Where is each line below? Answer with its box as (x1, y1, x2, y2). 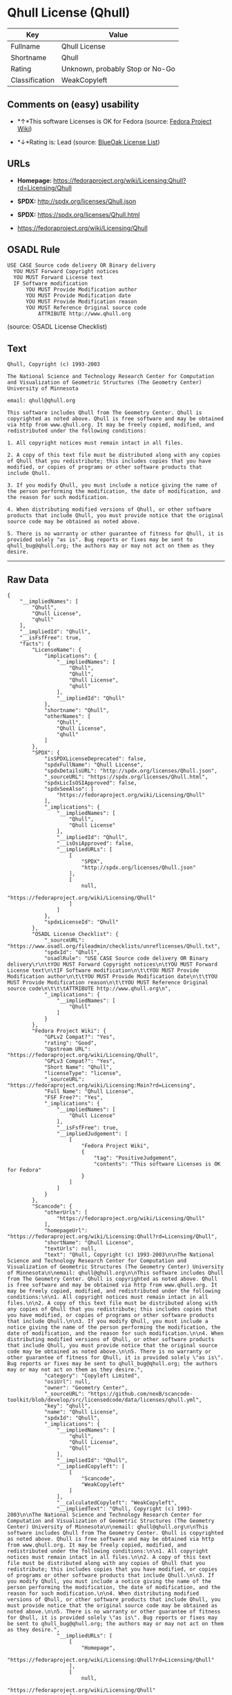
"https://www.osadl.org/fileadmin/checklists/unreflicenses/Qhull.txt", (7, 943, 221, 950)
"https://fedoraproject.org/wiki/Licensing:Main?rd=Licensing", (7, 1082, 196, 1089)
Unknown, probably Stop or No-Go (61, 64, 176, 73)
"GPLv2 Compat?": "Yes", (43, 1033, 116, 1040)
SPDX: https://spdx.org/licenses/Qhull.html (17, 210, 140, 218)
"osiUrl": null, (43, 1378, 91, 1385)
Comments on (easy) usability (7, 99, 139, 111)
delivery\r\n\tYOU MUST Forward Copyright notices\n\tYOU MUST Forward (7, 961, 217, 968)
